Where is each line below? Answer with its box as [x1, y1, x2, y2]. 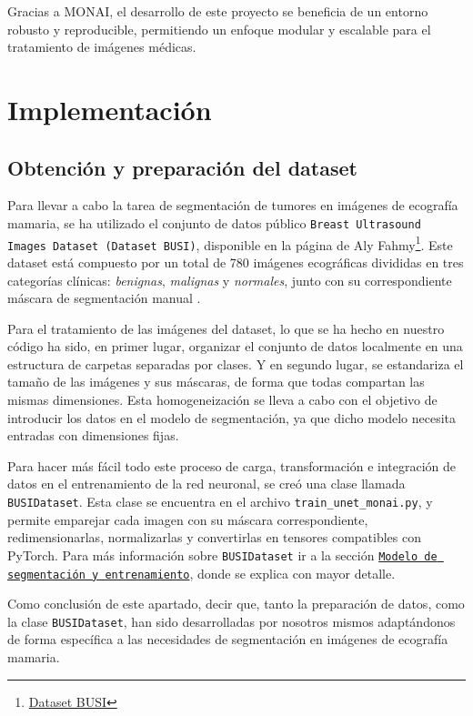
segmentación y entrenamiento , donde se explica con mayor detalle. [7, 563, 396, 582]
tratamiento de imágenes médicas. [7, 37, 196, 56]
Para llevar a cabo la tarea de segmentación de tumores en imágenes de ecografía [7, 196, 458, 215]
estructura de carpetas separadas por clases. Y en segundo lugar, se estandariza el [7, 354, 464, 373]
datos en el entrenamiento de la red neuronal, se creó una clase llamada [7, 474, 406, 493]
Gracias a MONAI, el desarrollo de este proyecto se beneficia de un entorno [7, 2, 428, 20]
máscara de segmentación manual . [7, 288, 201, 308]
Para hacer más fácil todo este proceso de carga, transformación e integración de [7, 456, 457, 475]
